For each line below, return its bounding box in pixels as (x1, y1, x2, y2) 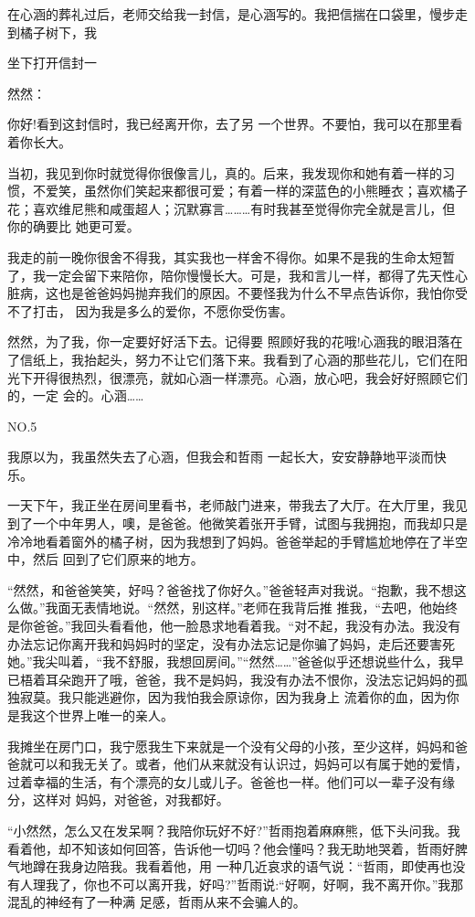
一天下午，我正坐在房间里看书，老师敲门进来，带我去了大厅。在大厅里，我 (7, 496, 455, 515)
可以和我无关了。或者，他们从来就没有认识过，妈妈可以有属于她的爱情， (32, 754, 468, 773)
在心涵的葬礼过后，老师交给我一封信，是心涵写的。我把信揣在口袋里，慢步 (7, 5, 455, 23)
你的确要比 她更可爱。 (7, 217, 140, 236)
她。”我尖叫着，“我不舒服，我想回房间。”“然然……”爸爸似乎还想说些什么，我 (7, 652, 451, 671)
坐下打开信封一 (7, 53, 97, 72)
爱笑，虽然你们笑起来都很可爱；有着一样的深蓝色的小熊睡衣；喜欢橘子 (45, 181, 468, 200)
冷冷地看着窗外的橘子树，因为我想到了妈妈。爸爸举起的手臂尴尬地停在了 (7, 531, 442, 550)
